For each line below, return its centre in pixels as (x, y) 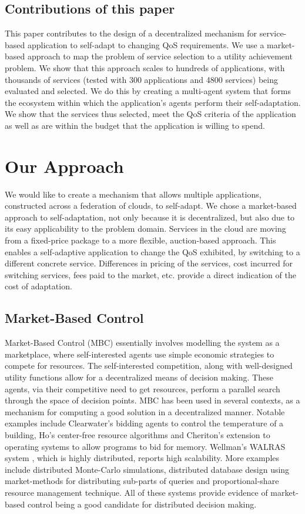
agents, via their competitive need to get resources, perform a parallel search (143, 388)
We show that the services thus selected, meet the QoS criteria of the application (150, 114)
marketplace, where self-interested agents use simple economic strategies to (140, 354)
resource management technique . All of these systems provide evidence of (136, 492)
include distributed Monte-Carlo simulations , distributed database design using (147, 469)
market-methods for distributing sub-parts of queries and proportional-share (142, 481)
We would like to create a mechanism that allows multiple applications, (133, 194)
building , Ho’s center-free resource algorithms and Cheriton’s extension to (138, 434)
